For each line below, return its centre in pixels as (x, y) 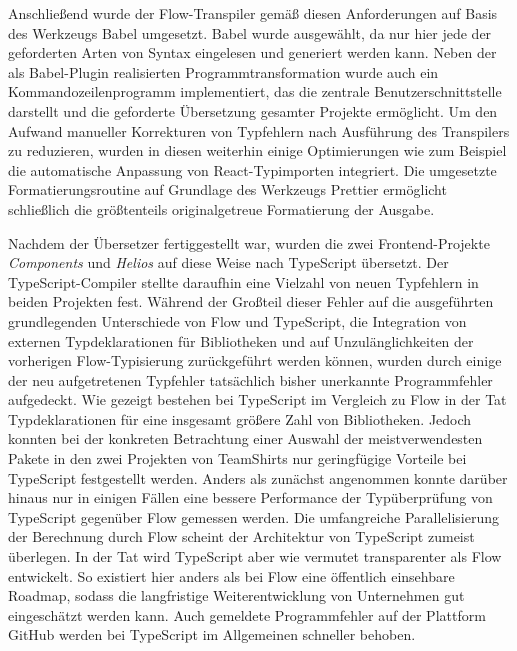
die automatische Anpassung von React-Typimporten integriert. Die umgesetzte (252, 169)
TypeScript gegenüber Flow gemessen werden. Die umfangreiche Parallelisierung (254, 516)
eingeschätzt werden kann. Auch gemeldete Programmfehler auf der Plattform (247, 614)
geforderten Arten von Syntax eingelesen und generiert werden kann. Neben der (252, 52)
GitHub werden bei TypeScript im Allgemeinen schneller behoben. (212, 634)
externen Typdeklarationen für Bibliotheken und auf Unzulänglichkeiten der (241, 340)
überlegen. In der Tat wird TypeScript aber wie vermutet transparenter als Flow (255, 556)
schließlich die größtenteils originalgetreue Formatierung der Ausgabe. (221, 208)
